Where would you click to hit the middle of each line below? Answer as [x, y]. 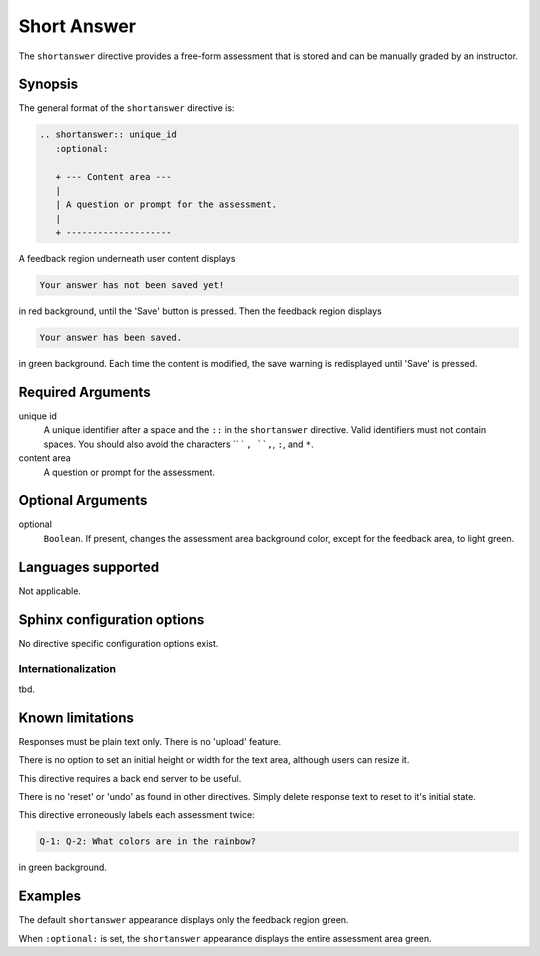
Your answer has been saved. [111, 338]
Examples [50, 896]
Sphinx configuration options [111, 619]
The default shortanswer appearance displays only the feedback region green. [183, 920]
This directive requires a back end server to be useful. [130, 778]
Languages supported [89, 566]
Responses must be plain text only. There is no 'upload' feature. [150, 741]
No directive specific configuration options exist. [118, 643]
